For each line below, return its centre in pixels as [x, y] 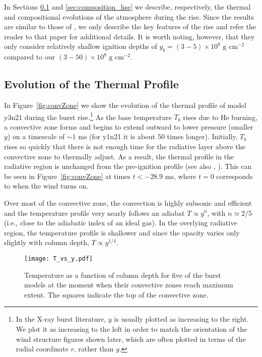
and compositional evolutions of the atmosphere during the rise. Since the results [129, 16]
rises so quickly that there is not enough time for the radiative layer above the [125, 146]
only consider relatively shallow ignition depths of [81, 46]
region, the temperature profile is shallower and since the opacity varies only [122, 232]
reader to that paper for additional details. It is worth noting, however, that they [129, 36]
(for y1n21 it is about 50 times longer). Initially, [163, 136]
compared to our [30, 57]
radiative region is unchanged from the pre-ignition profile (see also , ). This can [128, 166]
